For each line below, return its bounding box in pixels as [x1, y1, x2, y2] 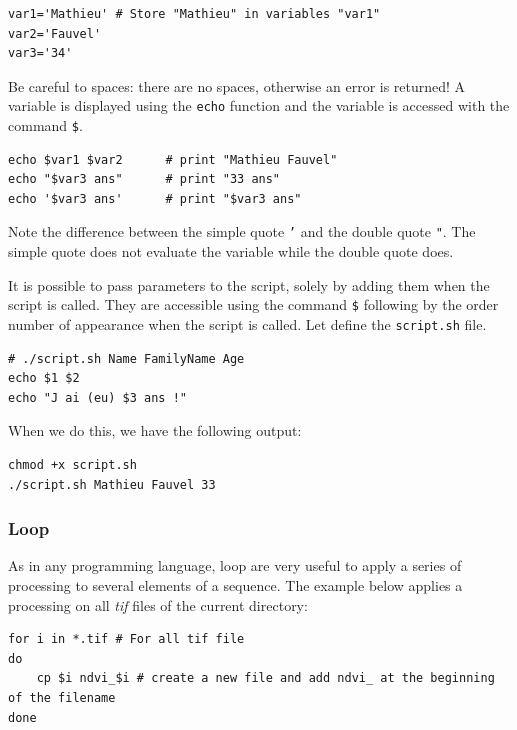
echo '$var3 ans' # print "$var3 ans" [8, 191, 302, 206]
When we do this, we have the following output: [8, 420, 302, 441]
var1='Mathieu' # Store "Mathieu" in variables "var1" [8, 7, 381, 21]
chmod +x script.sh [8, 458, 137, 472]
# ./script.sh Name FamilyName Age [8, 351, 245, 366]
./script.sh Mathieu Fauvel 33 [8, 477, 216, 492]
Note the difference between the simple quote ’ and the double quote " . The [8, 221, 476, 242]
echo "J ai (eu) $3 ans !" [8, 390, 187, 405]
